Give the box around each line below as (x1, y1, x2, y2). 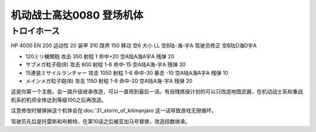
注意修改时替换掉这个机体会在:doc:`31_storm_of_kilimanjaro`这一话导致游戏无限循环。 (11, 107, 217, 114)
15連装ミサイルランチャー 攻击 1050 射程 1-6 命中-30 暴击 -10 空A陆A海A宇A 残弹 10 (25, 69, 228, 76)
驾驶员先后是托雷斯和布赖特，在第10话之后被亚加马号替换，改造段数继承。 (11, 117, 191, 125)
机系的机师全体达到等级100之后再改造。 (11, 96, 107, 103)
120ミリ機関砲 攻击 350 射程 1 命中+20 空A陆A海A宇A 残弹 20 (25, 53, 175, 60)
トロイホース (11, 26, 60, 36)
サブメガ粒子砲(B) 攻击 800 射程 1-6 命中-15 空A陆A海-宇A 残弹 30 (25, 61, 186, 68)
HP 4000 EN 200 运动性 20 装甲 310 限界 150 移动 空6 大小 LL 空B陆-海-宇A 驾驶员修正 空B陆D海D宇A (11, 42, 257, 49)
